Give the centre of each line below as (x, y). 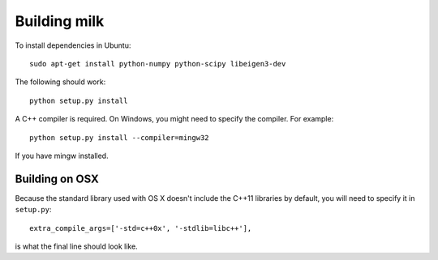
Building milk (60, 21)
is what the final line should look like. (76, 246)
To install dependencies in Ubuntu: (73, 45)
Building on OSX (57, 179)
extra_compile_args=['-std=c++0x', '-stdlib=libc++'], (141, 228)
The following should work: (60, 82)
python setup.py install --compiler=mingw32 (120, 137)
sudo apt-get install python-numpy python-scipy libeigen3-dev (158, 64)
